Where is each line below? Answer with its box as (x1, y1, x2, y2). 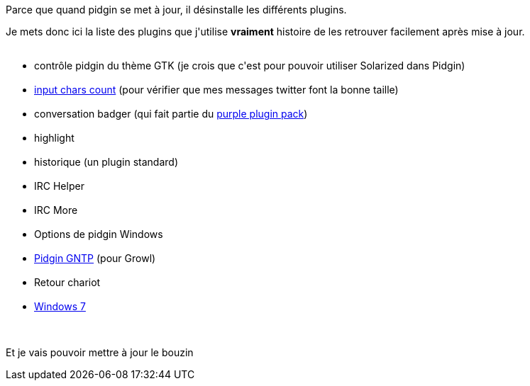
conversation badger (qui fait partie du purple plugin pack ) (34, 108, 308, 120)
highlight (34, 132, 74, 144)
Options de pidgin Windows (34, 228, 163, 240)
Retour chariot (34, 276, 101, 288)
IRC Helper (34, 180, 84, 192)
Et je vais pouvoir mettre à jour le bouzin (6, 346, 194, 358)
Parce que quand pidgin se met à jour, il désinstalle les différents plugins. (6, 4, 347, 16)
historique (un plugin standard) (34, 156, 178, 168)
